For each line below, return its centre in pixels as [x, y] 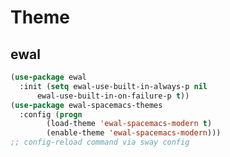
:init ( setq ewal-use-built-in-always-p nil [113, 86]
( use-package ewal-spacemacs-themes [86, 105]
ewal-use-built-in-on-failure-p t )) [113, 96]
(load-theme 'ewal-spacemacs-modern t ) [129, 124]
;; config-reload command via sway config [100, 142]
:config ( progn [51, 114]
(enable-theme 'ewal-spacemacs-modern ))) [134, 133]
